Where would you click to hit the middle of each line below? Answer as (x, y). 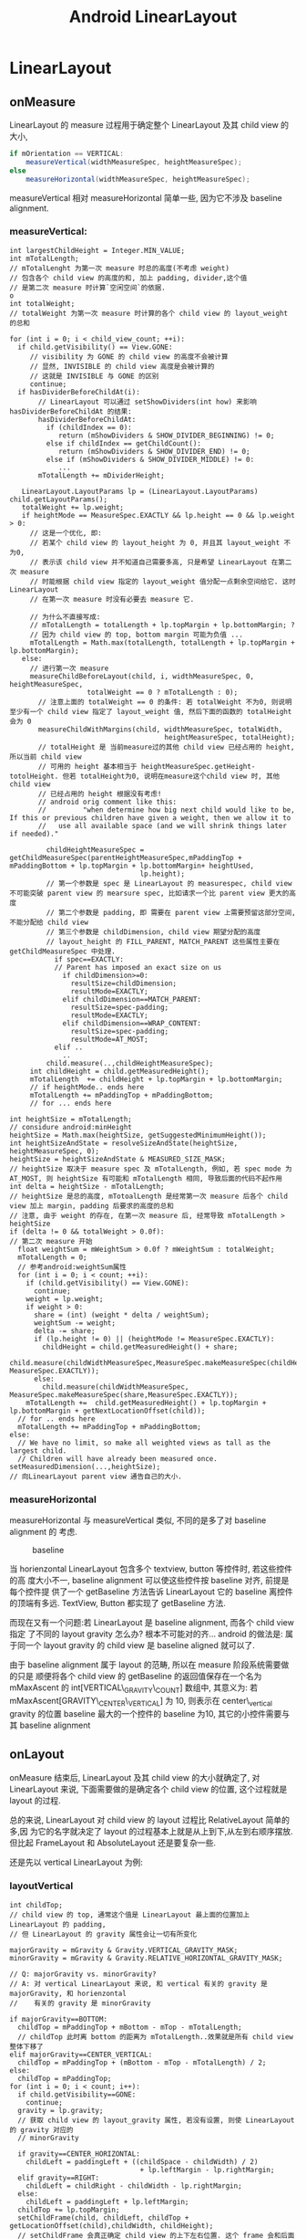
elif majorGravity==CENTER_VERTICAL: (81, 2055)
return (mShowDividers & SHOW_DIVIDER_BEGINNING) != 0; (166, 436)
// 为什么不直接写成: (65, 617)
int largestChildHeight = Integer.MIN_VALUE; (97, 250)
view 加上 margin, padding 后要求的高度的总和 (92, 1206)
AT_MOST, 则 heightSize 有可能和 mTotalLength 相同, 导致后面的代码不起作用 (146, 1178)
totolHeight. (34, 776)
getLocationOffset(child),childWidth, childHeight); (112, 2225)
